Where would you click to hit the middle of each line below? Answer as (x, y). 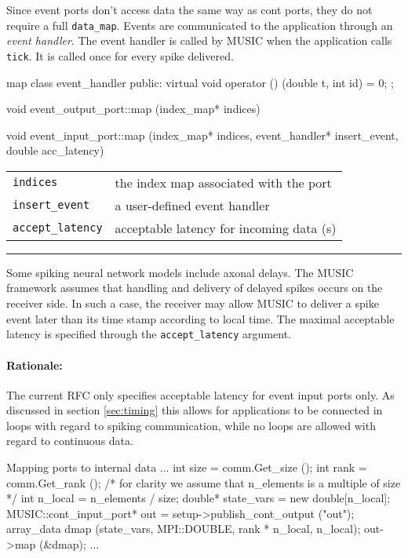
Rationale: (35, 365)
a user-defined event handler (192, 205)
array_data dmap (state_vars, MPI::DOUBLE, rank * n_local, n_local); (184, 529)
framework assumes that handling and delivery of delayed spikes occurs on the (195, 288)
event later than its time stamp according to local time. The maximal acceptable (200, 318)
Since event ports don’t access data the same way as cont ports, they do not (189, 9)
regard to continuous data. (70, 441)
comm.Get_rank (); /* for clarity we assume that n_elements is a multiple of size (204, 482)
